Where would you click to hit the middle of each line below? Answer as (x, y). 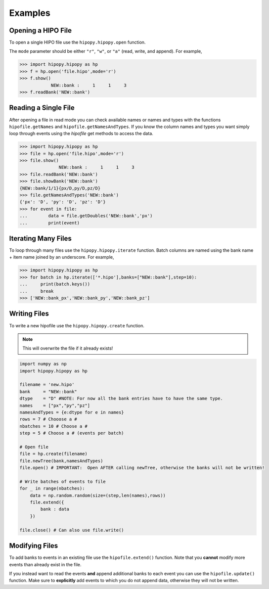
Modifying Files (34, 546)
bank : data (55, 509)
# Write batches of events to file (63, 481)
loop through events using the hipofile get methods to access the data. (81, 134)
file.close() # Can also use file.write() (72, 530)
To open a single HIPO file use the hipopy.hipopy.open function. (77, 43)
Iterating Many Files (40, 238)
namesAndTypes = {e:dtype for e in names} (72, 412)
